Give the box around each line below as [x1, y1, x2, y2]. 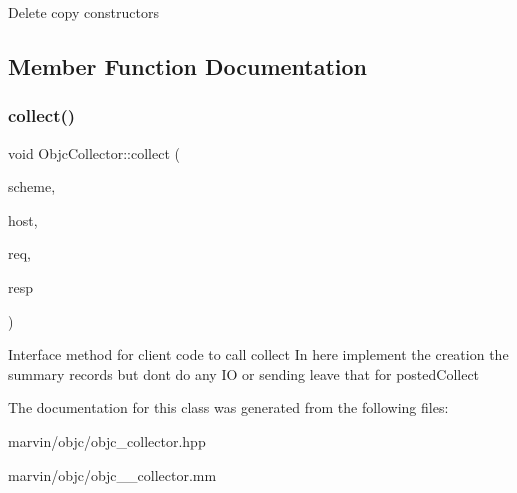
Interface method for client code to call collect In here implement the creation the [8, 344, 509, 365]
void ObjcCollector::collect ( [8, 142, 180, 163]
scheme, [8, 176, 56, 197]
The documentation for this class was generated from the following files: [8, 397, 449, 418]
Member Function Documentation [8, 50, 368, 81]
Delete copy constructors [8, 2, 159, 22]
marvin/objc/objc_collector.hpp [8, 430, 206, 451]
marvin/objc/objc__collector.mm [8, 464, 217, 485]
